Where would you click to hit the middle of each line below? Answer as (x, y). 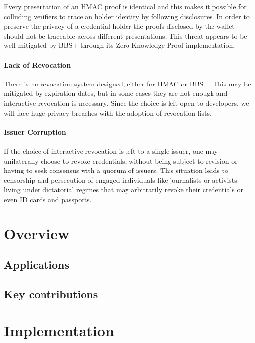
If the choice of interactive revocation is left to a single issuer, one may (111, 150)
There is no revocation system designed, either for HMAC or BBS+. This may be (127, 83)
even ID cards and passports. (48, 199)
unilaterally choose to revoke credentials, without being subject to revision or (121, 160)
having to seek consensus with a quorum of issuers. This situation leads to (116, 170)
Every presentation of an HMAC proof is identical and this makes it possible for (125, 6)
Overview (37, 233)
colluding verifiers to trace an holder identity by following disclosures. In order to (127, 16)
